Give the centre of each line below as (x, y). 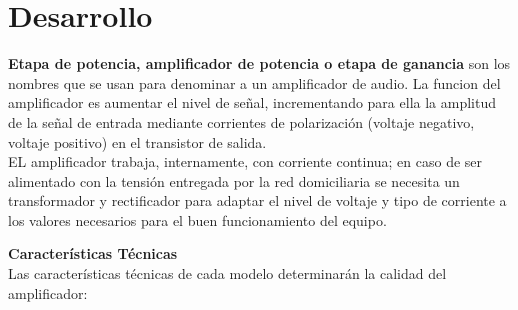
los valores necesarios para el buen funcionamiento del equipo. (197, 219)
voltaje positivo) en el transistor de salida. (137, 141)
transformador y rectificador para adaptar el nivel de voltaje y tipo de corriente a (257, 200)
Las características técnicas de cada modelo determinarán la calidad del (227, 273)
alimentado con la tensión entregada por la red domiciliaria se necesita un (234, 180)
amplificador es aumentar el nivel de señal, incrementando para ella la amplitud (252, 102)
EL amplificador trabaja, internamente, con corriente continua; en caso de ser (245, 161)
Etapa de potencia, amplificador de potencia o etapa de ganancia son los (259, 63)
